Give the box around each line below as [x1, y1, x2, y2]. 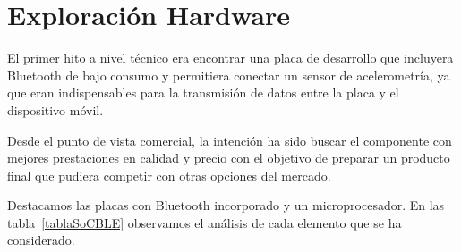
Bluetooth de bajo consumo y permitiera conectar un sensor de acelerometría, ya [7, 65, 450, 84]
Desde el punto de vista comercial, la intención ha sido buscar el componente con [7, 130, 452, 149]
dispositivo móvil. [7, 100, 104, 119]
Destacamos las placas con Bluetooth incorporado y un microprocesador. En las [7, 196, 445, 214]
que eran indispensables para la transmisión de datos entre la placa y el [7, 83, 399, 102]
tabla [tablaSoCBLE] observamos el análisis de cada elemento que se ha [7, 213, 402, 231]
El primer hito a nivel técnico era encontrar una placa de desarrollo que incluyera [7, 48, 454, 67]
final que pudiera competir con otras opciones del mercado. [7, 165, 331, 184]
